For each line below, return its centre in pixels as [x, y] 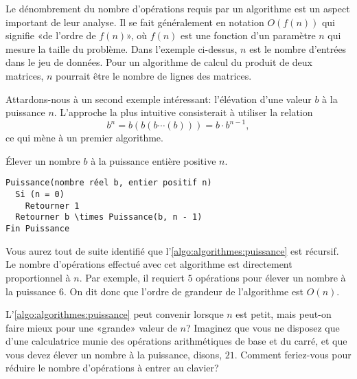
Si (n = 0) [40, 195]
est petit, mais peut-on [284, 314]
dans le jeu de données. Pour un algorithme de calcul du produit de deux [159, 62]
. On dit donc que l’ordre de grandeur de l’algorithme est [184, 291]
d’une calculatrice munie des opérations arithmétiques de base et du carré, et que [176, 341]
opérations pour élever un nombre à [271, 277]
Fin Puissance [38, 229]
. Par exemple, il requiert [132, 277]
